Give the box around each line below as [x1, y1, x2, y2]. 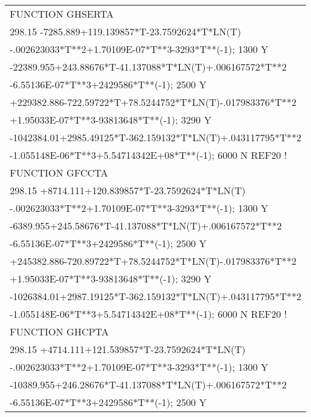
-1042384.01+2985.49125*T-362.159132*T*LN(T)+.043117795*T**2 [10, 130, 302, 144]
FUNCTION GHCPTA [10, 324, 109, 338]
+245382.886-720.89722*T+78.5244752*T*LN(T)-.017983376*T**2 [10, 254, 297, 268]
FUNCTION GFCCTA [10, 166, 108, 180]
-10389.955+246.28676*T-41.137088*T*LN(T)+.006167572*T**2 [10, 377, 287, 391]
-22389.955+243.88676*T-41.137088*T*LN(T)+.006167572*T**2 [10, 60, 287, 74]
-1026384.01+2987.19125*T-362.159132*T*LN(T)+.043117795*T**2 [10, 289, 302, 303]
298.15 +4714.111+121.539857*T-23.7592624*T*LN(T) [10, 342, 246, 356]
